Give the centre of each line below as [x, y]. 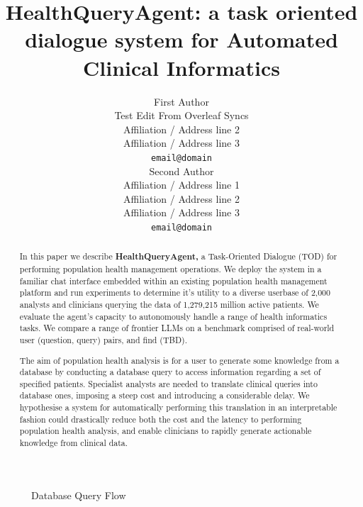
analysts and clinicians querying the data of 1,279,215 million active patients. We [169, 304]
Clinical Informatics [181, 67]
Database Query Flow [79, 495]
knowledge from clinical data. [74, 443]
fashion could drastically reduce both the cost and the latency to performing [161, 419]
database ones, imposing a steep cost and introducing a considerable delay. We [164, 395]
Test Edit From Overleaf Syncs [181, 115]
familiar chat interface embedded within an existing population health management [173, 280]
